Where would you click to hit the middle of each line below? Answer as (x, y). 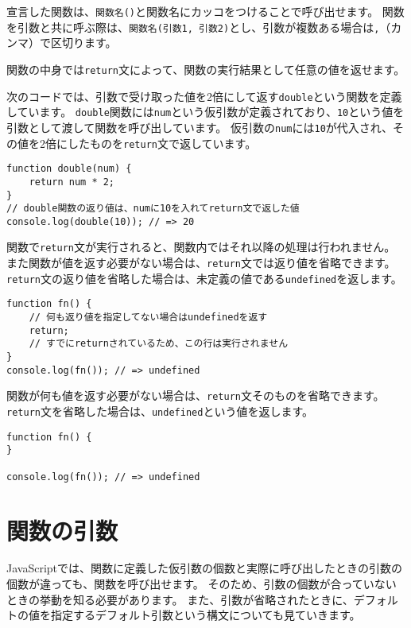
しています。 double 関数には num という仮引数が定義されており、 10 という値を (205, 112)
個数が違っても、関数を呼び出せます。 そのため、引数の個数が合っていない (202, 584)
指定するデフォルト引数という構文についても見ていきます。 (205, 615)
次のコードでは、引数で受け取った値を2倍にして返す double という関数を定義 (204, 96)
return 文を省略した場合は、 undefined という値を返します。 (160, 411)
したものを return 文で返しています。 (162, 143)
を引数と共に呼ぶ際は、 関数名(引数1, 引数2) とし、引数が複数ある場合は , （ (199, 27)
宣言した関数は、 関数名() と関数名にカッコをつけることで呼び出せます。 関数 (205, 11)
